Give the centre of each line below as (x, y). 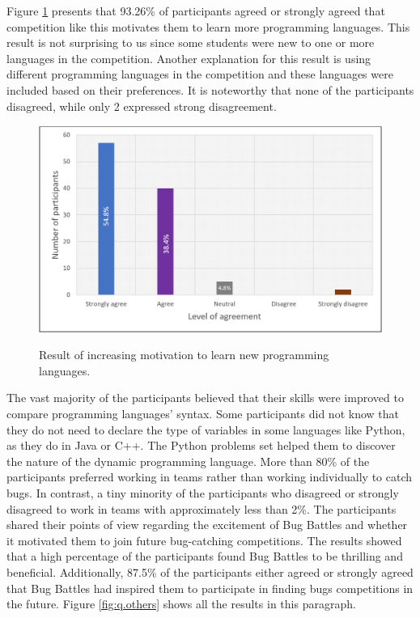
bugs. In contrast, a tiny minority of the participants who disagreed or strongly (203, 492)
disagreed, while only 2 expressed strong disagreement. (142, 106)
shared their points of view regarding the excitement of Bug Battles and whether (207, 525)
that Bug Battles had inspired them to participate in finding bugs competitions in (210, 588)
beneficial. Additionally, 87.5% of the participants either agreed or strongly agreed (210, 571)
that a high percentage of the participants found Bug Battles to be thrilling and (205, 556)
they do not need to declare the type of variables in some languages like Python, (206, 429)
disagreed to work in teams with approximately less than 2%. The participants (202, 508)
